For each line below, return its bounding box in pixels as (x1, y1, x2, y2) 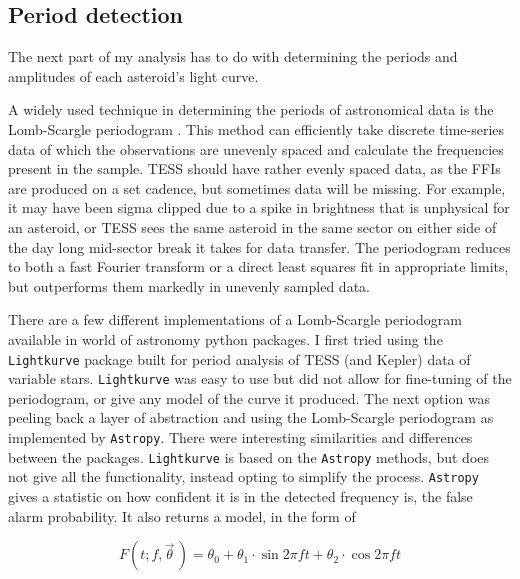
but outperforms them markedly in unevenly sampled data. (8, 275, 370, 296)
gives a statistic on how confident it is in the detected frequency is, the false (8, 485, 473, 506)
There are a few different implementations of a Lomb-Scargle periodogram (8, 309, 462, 330)
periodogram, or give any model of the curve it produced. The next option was (8, 387, 491, 408)
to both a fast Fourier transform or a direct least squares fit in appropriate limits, (8, 256, 509, 277)
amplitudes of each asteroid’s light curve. (8, 65, 259, 86)
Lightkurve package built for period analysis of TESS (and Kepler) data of (8, 348, 471, 369)
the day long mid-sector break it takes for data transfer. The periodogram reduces (8, 236, 511, 257)
